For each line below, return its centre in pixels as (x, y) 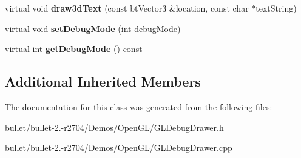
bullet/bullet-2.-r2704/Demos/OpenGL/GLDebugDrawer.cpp (119, 147)
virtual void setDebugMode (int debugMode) (93, 28)
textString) (276, 8)
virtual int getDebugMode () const (74, 49)
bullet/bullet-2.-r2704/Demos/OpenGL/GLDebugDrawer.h (114, 127)
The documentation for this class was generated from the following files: (139, 106)
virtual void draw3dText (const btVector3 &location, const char (127, 8)
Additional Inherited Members (103, 81)
